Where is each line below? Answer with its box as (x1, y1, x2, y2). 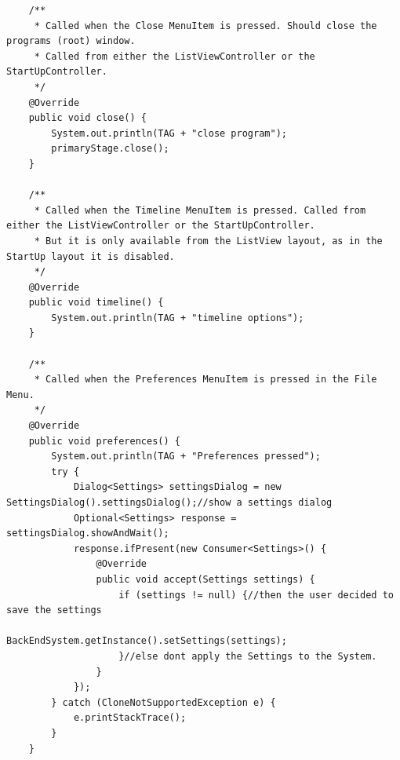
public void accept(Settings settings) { (96, 573, 315, 585)
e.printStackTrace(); (73, 712, 187, 724)
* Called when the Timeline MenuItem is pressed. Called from (34, 204, 366, 216)
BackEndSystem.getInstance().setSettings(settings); (6, 635, 287, 647)
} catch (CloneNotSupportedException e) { (51, 696, 276, 708)
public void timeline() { (28, 297, 164, 309)
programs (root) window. (6, 35, 136, 47)
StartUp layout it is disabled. (6, 250, 175, 262)
